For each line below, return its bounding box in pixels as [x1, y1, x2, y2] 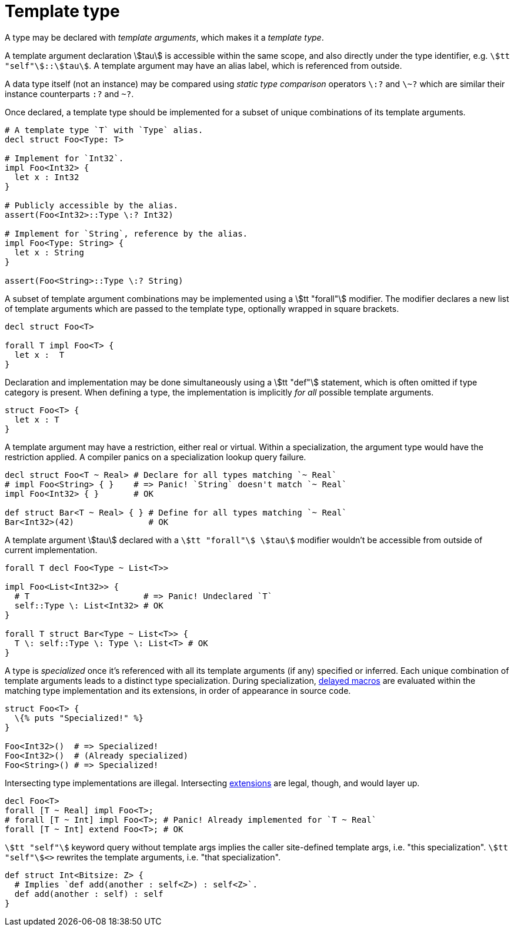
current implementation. [5, 544, 98, 555]
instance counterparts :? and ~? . [5, 88, 134, 99]
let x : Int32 [14, 172, 79, 182]
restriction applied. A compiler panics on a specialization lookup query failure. [5, 451, 306, 462]
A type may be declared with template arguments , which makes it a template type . [5, 32, 324, 42]
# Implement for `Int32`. [5, 153, 124, 163]
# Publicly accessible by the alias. [5, 200, 179, 210]
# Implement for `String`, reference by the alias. [5, 228, 248, 238]
